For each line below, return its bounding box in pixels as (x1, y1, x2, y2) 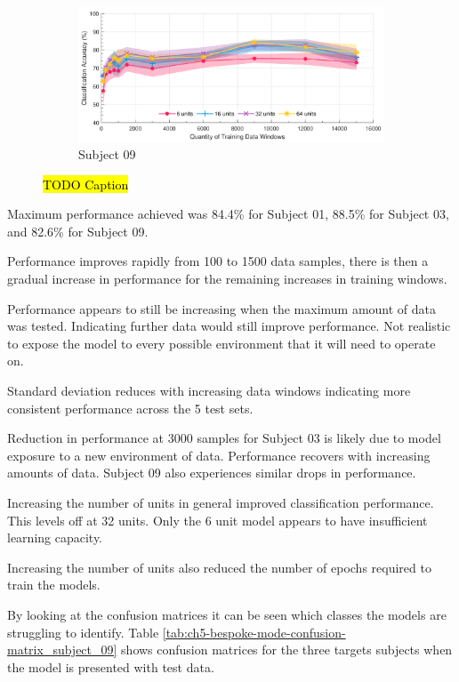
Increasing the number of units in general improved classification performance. (7, 493, 434, 511)
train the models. (7, 575, 101, 594)
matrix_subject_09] (7, 640, 117, 659)
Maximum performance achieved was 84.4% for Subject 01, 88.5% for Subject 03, (7, 205, 449, 223)
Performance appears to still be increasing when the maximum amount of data (7, 299, 437, 317)
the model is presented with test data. (7, 657, 214, 676)
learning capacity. (7, 528, 103, 547)
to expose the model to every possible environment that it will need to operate (7, 333, 436, 352)
